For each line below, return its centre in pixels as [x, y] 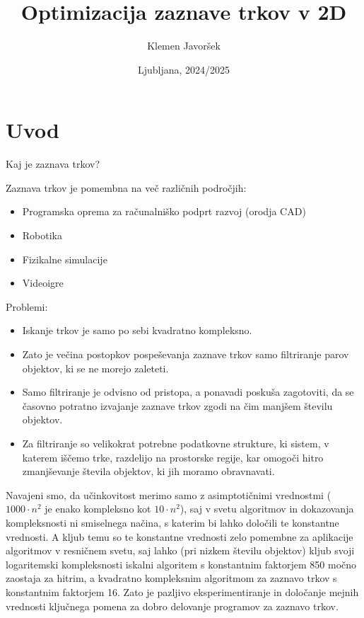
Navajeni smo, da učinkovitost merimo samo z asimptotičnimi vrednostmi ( [169, 494]
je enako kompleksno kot [98, 509]
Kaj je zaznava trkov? [53, 164]
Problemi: [27, 306]
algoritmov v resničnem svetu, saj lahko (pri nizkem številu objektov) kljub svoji [180, 550]
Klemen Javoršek [184, 46]
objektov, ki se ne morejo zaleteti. [95, 368]
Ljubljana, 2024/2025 [184, 69]
